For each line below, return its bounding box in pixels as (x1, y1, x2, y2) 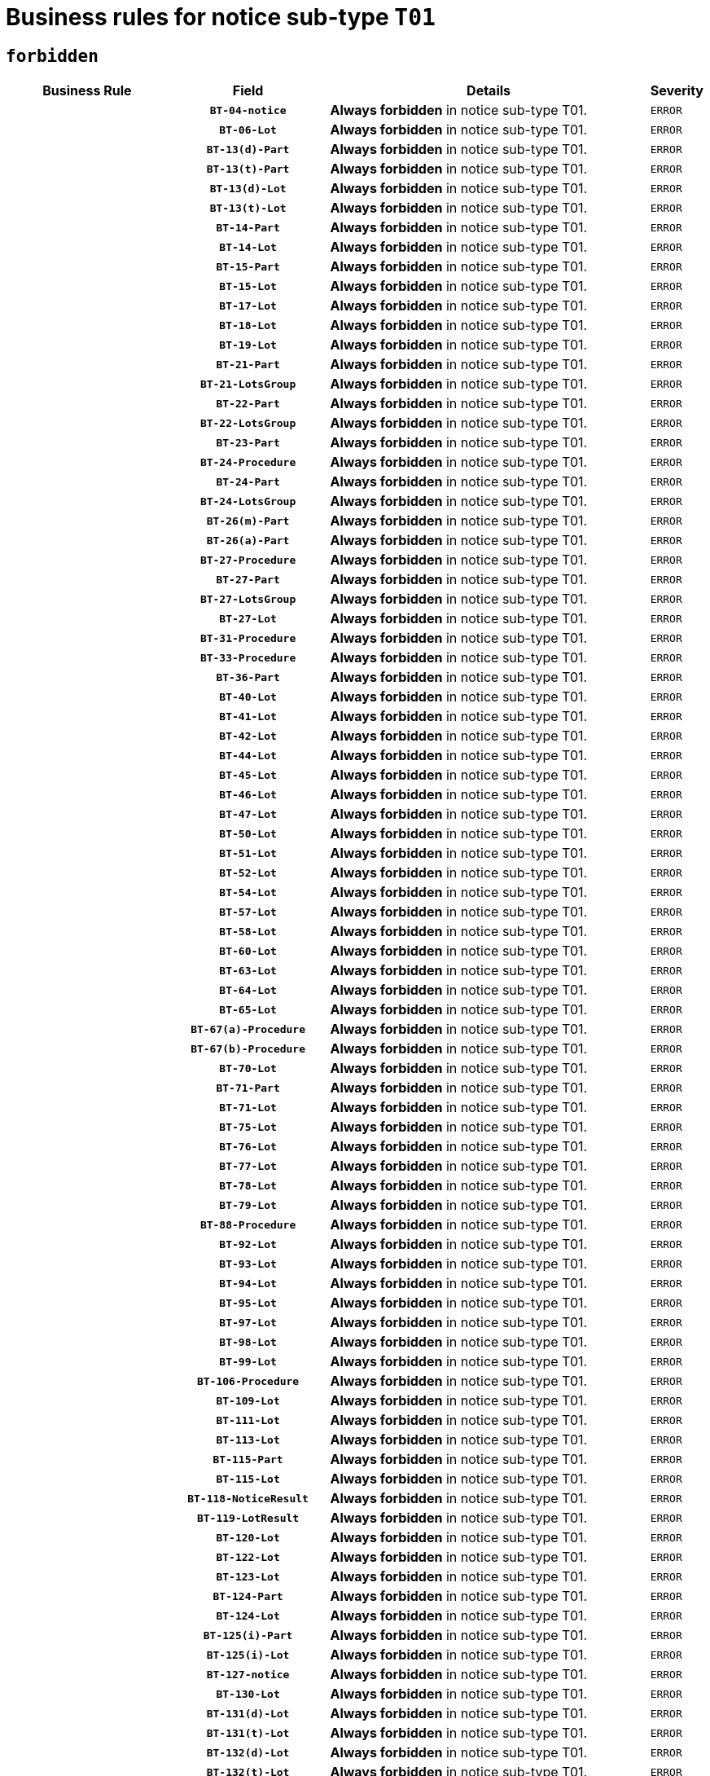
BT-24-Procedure (199, 455, 296, 468)
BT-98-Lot (219, 1335, 277, 1348)
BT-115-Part (213, 1453, 283, 1466)
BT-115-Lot (216, 1472, 280, 1485)
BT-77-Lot (219, 1159, 277, 1172)
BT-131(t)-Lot (206, 1726, 290, 1739)
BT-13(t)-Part (206, 162, 290, 175)
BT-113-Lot (216, 1433, 280, 1446)
